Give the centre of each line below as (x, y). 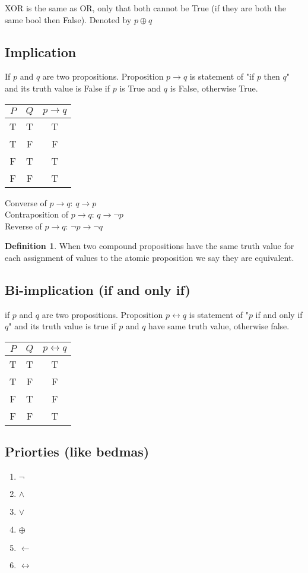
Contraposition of (37, 214)
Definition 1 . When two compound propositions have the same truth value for (150, 246)
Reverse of (23, 226)
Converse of (26, 202)
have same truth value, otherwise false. (219, 326)
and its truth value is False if (58, 88)
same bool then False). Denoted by (68, 19)
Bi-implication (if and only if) (98, 289)
